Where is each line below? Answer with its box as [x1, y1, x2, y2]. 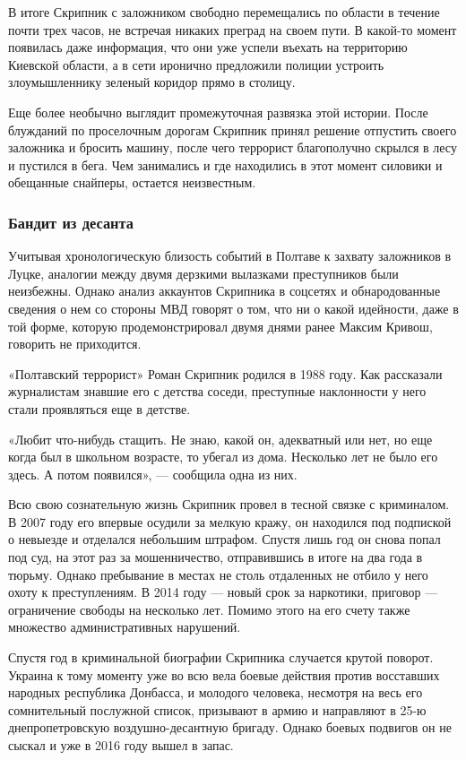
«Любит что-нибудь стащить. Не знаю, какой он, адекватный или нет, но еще [8, 429, 433, 448]
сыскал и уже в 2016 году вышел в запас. [8, 736, 234, 754]
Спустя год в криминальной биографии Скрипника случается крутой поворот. [8, 648, 434, 667]
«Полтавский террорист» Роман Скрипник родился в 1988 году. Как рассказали [8, 364, 443, 383]
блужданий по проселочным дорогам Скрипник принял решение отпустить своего [8, 120, 457, 139]
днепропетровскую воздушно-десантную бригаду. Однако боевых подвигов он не [8, 718, 452, 737]
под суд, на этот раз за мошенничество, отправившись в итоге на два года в [8, 548, 423, 566]
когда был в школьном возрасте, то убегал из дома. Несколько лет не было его [8, 447, 438, 466]
